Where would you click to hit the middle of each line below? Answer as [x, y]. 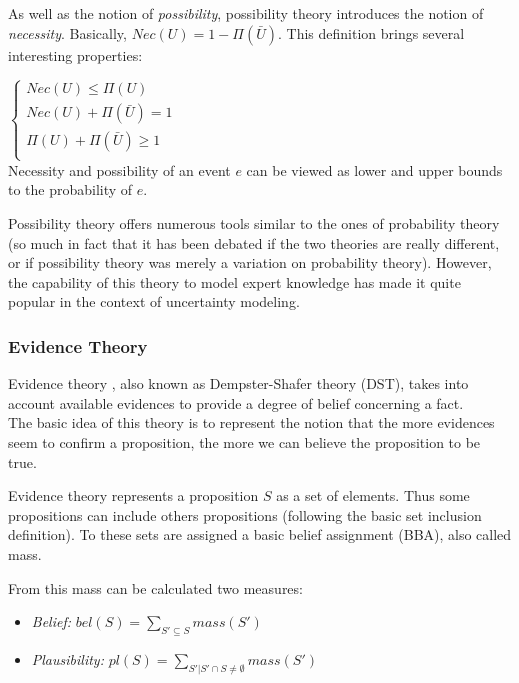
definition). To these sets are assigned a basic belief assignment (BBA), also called [260, 534]
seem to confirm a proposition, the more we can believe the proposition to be [244, 441]
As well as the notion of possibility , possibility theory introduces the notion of [246, 13]
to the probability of [70, 189]
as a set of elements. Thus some [373, 495]
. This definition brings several [371, 32]
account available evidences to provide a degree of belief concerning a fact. [236, 402]
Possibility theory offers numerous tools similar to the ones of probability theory [254, 223]
